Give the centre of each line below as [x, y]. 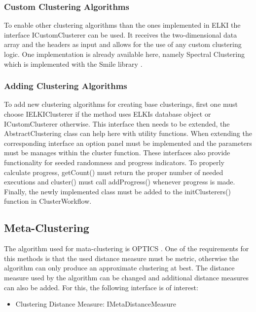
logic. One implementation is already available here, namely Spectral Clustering [124, 54]
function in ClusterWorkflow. [48, 201]
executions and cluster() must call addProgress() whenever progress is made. [120, 182]
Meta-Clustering [47, 228]
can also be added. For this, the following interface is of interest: [101, 287]
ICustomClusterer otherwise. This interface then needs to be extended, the [117, 123]
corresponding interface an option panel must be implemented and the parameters [128, 143]
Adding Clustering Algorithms [66, 86]
